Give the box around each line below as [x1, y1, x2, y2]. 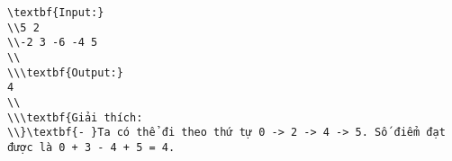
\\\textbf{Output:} [7, 66, 123, 79]
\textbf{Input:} [7, 6, 104, 19]
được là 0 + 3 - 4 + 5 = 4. [7, 140, 176, 154]
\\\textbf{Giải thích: [7, 111, 143, 124]
